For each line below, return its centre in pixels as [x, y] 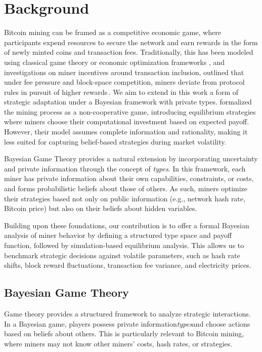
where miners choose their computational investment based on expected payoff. [127, 121]
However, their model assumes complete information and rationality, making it [126, 132]
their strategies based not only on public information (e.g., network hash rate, [125, 198]
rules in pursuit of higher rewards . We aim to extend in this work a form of [121, 92]
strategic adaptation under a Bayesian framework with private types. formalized [128, 102]
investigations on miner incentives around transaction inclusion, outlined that [124, 72]
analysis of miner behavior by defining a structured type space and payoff [118, 235]
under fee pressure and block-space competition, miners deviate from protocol [124, 82]
